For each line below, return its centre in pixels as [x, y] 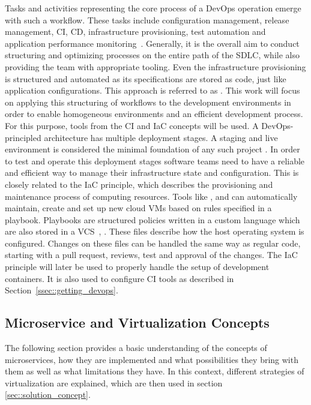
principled [23, 137]
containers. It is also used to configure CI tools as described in [119, 278]
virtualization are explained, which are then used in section [114, 382]
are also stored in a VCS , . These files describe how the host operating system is [155, 231]
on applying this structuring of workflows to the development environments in [148, 102]
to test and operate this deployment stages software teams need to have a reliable [155, 160]
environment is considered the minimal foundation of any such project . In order [152, 149]
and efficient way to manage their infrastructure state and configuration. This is [152, 172]
